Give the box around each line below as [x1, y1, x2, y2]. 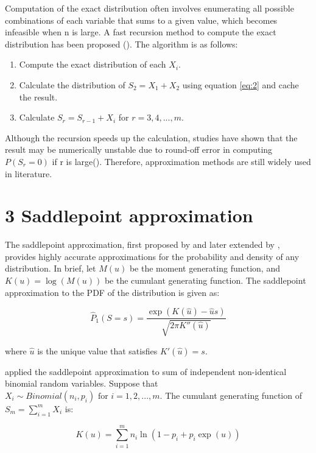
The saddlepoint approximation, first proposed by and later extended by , [5, 238, 280, 251]
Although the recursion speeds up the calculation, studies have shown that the [5, 131, 298, 144]
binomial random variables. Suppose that [5, 377, 158, 390]
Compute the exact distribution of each [19, 58, 166, 71]
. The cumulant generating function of [160, 388, 302, 401]
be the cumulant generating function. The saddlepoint [104, 274, 306, 287]
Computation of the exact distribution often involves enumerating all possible [5, 2, 294, 14]
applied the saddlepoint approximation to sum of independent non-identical [5, 365, 287, 377]
